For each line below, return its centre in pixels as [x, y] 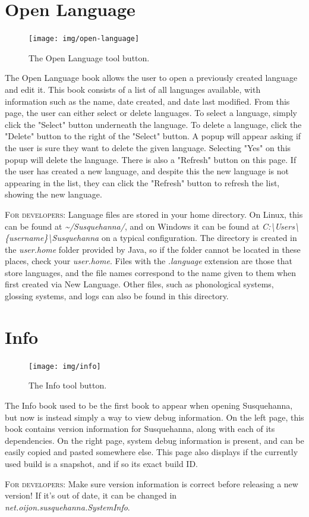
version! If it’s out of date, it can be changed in [91, 495]
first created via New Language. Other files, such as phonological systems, [139, 284]
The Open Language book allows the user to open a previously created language [151, 78]
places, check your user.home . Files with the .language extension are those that [149, 261]
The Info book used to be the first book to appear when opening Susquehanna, [149, 405]
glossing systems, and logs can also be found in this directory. [117, 296]
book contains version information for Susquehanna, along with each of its [140, 429]
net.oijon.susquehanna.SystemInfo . [67, 507]
